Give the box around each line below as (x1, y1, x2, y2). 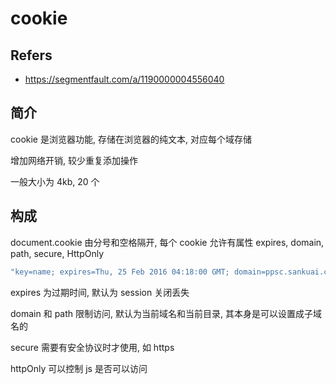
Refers (10, 47, 53, 64)
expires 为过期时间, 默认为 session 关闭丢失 (10, 286, 190, 298)
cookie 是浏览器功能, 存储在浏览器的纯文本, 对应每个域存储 (10, 133, 252, 145)
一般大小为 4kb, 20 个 (10, 175, 100, 187)
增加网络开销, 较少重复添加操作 (10, 154, 138, 166)
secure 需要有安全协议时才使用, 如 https (10, 341, 175, 353)
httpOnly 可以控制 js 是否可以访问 (10, 362, 148, 374)
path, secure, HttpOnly (10, 247, 105, 259)
